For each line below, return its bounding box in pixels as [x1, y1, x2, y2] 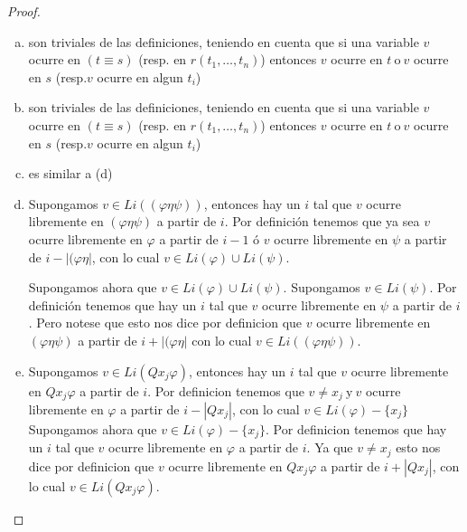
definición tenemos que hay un [28, 295, 197, 314]
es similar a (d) [28, 164, 113, 183]
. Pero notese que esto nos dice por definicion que [28, 313, 303, 332]
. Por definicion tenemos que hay [266, 419, 447, 438]
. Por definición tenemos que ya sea [224, 212, 420, 231]
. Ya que [306, 438, 353, 457]
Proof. [7, 2, 41, 20]
